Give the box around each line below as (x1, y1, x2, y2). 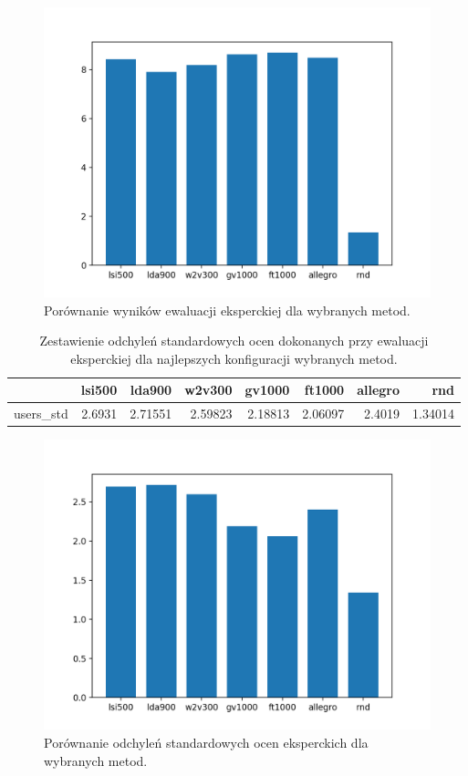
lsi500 (80, 380, 118, 399)
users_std (14, 404, 68, 423)
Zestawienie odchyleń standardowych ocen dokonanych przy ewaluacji (39, 331, 429, 350)
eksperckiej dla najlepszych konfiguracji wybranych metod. (70, 348, 398, 367)
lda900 (130, 380, 172, 399)
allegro (357, 380, 400, 399)
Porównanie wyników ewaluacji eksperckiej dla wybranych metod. (44, 300, 411, 319)
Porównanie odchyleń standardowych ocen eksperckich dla (44, 732, 369, 751)
